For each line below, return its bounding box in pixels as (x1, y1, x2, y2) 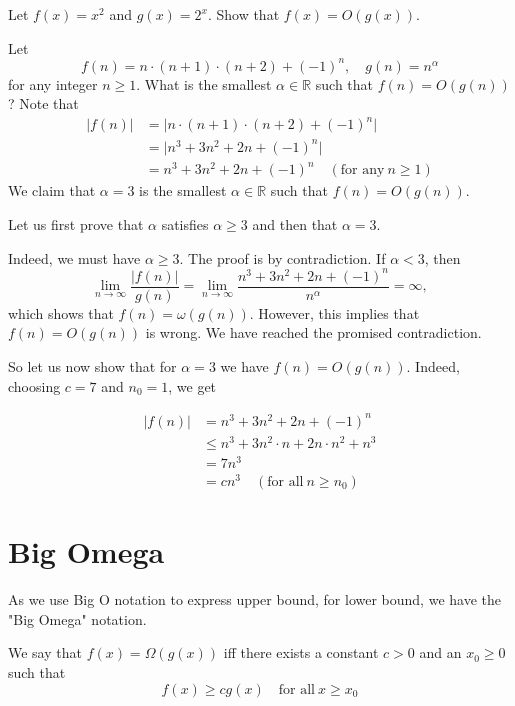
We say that (8, 642, 82, 663)
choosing (8, 375, 61, 396)
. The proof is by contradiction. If (179, 247, 386, 268)
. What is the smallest (136, 73, 272, 94)
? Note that (8, 93, 79, 114)
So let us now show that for (8, 356, 177, 376)
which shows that (8, 302, 114, 323)
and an (419, 642, 462, 663)
